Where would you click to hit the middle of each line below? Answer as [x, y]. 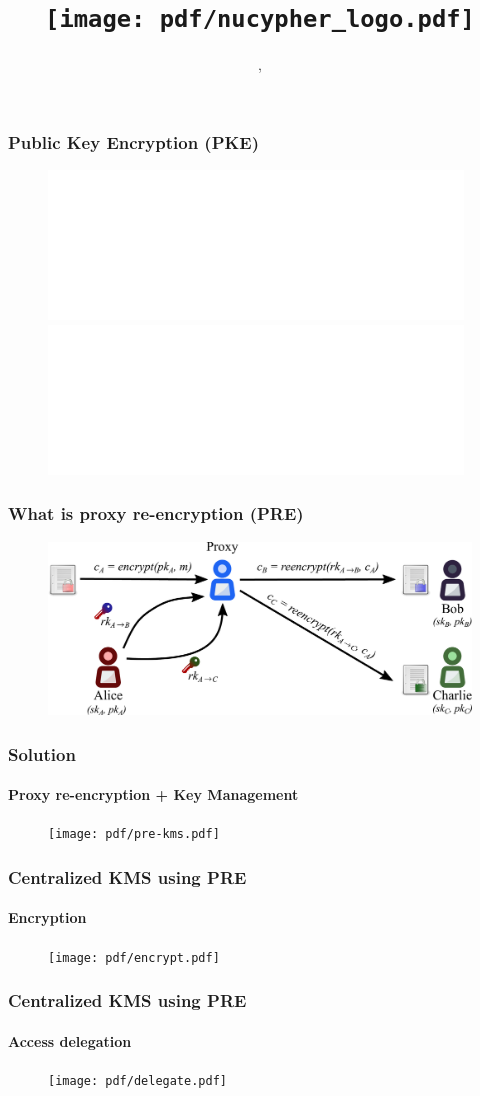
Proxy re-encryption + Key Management [153, 794]
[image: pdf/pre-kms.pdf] [134, 834]
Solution [42, 753]
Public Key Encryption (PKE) [133, 141]
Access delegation [70, 1040]
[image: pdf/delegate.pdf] [137, 1080]
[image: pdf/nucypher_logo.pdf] [260, 19]
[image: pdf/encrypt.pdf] [134, 957]
